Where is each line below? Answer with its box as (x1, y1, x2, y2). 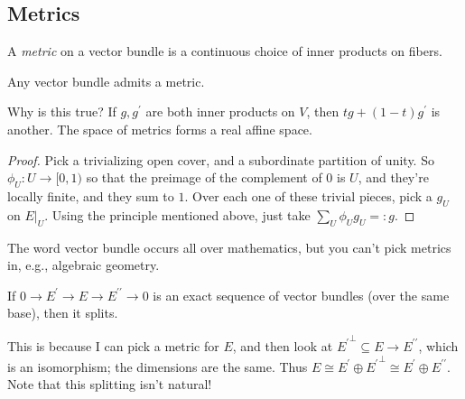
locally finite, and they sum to (7, 186, 174, 205)
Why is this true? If (7, 102, 116, 121)
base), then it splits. (7, 303, 118, 322)
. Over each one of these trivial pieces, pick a (184, 186, 432, 205)
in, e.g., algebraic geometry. (7, 255, 160, 274)
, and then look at (232, 336, 333, 355)
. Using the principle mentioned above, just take (44, 205, 311, 224)
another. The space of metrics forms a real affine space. (7, 119, 312, 138)
